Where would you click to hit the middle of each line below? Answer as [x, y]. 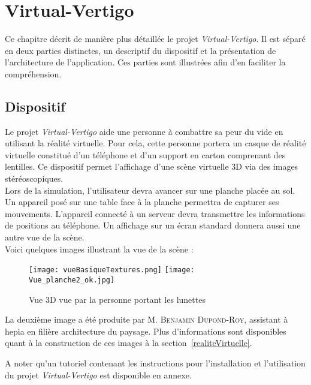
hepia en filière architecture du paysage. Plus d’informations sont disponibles [146, 331]
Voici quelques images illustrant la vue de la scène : [99, 249]
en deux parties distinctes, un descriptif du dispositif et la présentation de [141, 50]
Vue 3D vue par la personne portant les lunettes [117, 299]
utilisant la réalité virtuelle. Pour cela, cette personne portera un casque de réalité [155, 143]
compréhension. [33, 73]
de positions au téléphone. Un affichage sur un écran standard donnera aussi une [153, 225]
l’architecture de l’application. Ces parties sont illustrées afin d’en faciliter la [145, 62]
